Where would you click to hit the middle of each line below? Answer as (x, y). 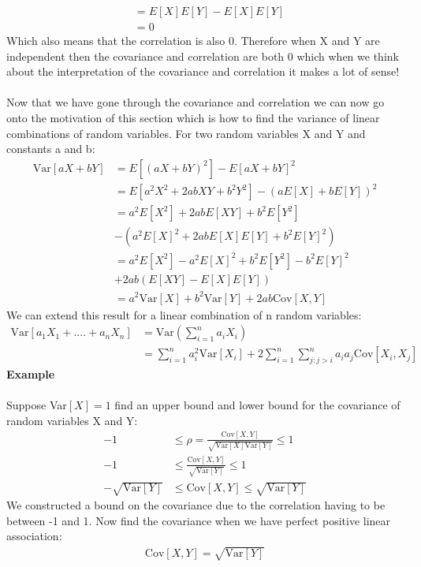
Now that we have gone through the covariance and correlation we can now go (196, 102)
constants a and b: (51, 149)
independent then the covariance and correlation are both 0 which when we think (203, 56)
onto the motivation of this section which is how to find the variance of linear (193, 118)
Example (31, 373)
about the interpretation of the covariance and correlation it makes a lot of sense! (203, 71)
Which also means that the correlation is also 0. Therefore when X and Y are (193, 41)
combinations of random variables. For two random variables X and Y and (186, 133)
